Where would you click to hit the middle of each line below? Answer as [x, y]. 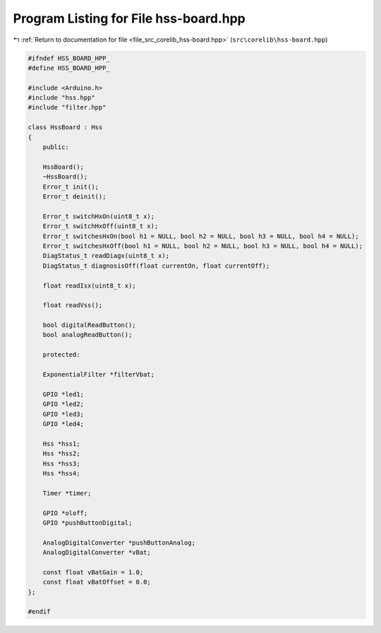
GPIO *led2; [64, 404]
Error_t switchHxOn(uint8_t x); [99, 216]
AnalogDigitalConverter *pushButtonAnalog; [119, 543]
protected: [61, 355]
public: [56, 147]
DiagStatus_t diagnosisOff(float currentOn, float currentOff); [156, 266]
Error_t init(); [71, 187]
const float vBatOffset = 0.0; [97, 582]
